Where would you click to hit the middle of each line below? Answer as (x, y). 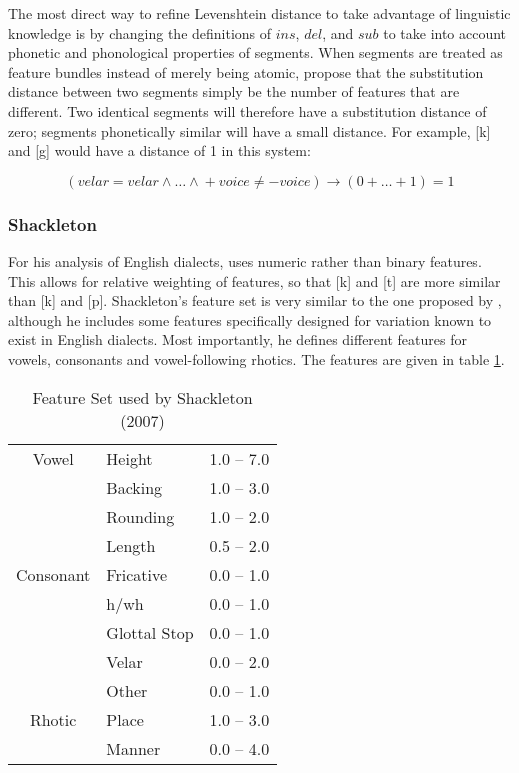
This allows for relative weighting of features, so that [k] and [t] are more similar (254, 280)
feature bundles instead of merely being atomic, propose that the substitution (246, 71)
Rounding (140, 516)
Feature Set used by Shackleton (142, 397)
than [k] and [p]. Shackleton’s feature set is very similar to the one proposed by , (255, 300)
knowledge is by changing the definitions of (140, 32)
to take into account (445, 32)
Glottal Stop (150, 632)
